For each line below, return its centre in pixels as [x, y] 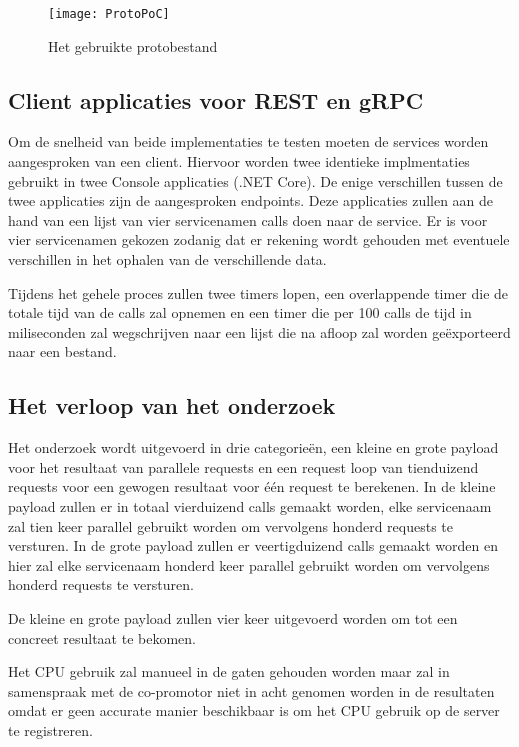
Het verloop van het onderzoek [172, 405]
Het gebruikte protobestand [133, 45]
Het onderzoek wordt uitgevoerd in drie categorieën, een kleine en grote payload [253, 447]
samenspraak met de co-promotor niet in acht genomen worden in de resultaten [251, 690]
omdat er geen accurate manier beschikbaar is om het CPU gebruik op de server [254, 710]
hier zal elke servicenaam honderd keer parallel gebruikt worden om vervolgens [249, 564]
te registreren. [50, 729]
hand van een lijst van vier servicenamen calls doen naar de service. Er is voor [248, 219]
